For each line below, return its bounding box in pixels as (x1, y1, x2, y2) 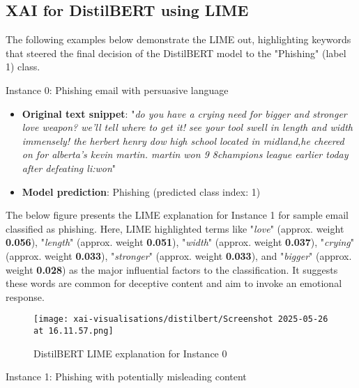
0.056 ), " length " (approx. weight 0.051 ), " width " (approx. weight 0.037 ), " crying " (6, 235, 355, 249)
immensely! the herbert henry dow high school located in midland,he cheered (22, 133, 344, 148)
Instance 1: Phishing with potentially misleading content (6, 369, 247, 384)
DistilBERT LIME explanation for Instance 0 (33, 346, 227, 360)
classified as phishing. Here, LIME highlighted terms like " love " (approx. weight (6, 221, 344, 235)
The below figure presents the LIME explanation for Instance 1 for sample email (6, 208, 349, 222)
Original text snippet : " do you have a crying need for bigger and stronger (22, 106, 347, 121)
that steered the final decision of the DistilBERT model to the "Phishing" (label (6, 45, 346, 60)
